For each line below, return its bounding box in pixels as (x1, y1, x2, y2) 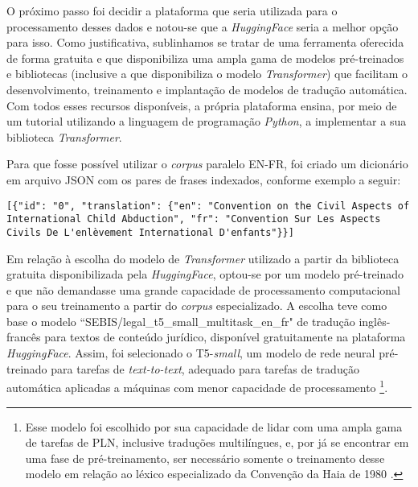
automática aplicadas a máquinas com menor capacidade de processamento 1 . (6, 377, 388, 395)
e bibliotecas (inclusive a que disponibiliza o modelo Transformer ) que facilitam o (6, 65, 408, 82)
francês (6, 328, 41, 345)
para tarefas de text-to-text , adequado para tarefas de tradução (51, 360, 359, 377)
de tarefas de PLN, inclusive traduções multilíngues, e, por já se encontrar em (25, 434, 409, 451)
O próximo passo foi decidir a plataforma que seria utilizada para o (6, 2, 338, 19)
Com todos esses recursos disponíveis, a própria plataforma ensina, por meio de (6, 97, 397, 113)
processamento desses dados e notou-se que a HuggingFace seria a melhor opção (6, 18, 399, 35)
